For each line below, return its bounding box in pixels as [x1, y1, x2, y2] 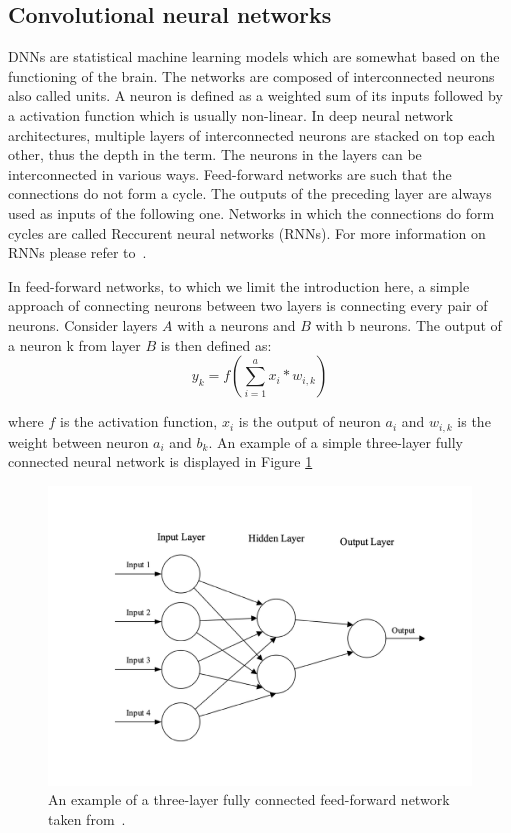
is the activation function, [60, 411, 218, 432]
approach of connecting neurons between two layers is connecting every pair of [8, 295, 488, 316]
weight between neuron [8, 431, 149, 452]
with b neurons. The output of [315, 314, 502, 335]
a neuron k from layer [8, 334, 141, 355]
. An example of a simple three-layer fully [208, 431, 463, 452]
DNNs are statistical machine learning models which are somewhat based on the [8, 46, 500, 67]
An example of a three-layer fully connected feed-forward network [48, 789, 450, 810]
